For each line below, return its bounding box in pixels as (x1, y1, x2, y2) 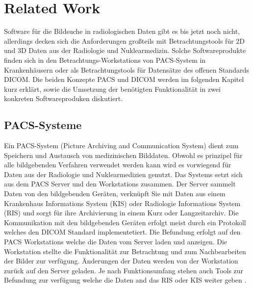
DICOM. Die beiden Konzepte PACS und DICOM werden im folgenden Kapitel (4, 74, 244, 84)
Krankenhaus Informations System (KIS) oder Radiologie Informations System (4, 198, 241, 208)
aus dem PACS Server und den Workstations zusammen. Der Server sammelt (4, 179, 236, 189)
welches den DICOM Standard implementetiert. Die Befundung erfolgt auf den (4, 227, 241, 237)
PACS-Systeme (4, 117, 82, 132)
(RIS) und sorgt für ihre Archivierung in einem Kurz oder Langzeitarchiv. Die (4, 208, 239, 218)
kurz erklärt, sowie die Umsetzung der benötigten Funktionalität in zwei (4, 83, 221, 94)
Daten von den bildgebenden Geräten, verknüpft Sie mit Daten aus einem (4, 188, 226, 199)
